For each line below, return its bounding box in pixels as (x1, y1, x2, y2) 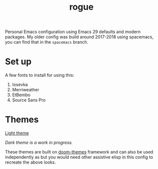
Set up (5, 56, 32, 67)
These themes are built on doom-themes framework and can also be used (5, 149, 154, 155)
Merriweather (12, 87, 40, 93)
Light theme (5, 130, 29, 136)
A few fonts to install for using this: (5, 72, 74, 78)
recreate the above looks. (5, 159, 56, 165)
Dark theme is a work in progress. (5, 140, 73, 146)
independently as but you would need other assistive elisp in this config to (5, 154, 154, 160)
